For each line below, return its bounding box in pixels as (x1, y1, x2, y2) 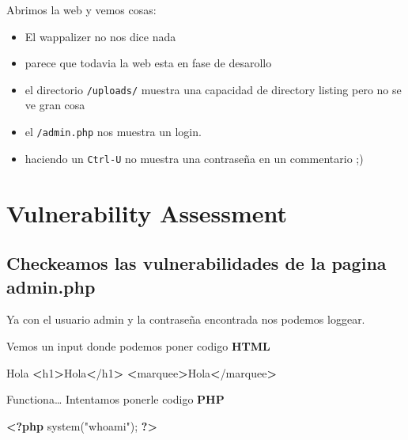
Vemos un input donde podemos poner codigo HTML (6, 337, 270, 354)
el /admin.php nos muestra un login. (25, 123, 202, 140)
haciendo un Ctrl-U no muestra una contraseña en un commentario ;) (25, 150, 364, 166)
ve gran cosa (25, 97, 85, 113)
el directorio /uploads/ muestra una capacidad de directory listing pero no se (25, 81, 402, 97)
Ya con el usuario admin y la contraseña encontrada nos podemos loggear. (6, 311, 365, 328)
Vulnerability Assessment (6, 196, 288, 229)
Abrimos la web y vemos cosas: (6, 2, 157, 17)
